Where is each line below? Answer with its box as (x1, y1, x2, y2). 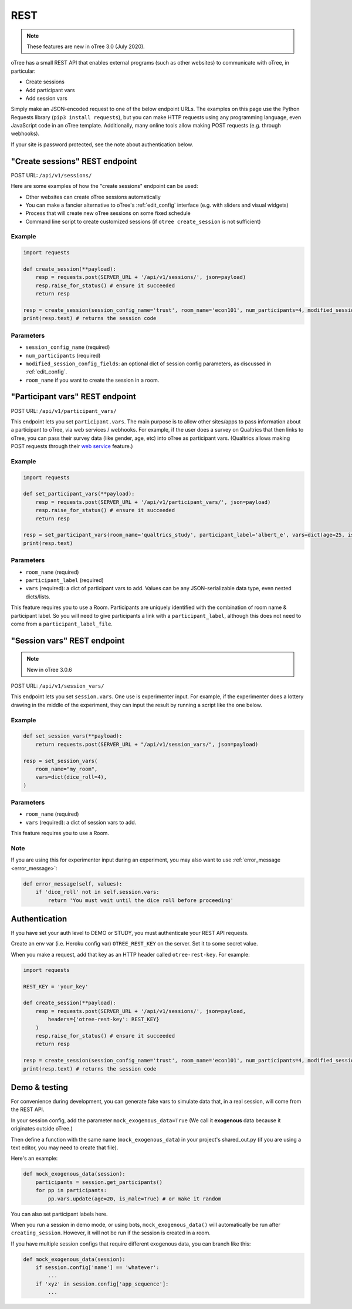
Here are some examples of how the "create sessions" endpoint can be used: (11, 183, 198, 190)
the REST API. (11, 1106, 45, 1113)
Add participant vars (25, 86, 75, 93)
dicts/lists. (25, 593, 50, 600)
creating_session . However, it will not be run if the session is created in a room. (11, 1229, 211, 1236)
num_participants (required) (25, 352, 101, 359)
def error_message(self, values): (23, 880, 123, 887)
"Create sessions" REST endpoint (11, 156, 137, 166)
